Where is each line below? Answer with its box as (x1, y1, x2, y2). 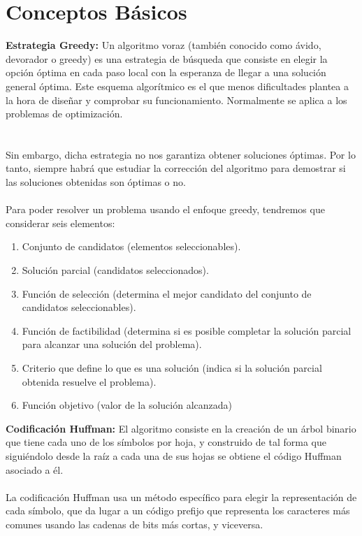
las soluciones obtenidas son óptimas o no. (6, 175, 186, 189)
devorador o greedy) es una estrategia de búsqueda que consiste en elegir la (6, 51, 328, 66)
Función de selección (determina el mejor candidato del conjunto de (22, 286, 312, 300)
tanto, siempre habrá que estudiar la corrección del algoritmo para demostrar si (6, 161, 346, 175)
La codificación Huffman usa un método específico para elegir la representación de (6, 489, 357, 504)
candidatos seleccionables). (22, 300, 136, 314)
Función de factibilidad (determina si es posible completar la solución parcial (22, 323, 352, 338)
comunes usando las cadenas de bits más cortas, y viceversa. (6, 516, 263, 531)
